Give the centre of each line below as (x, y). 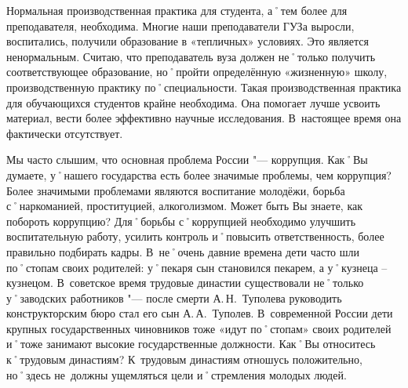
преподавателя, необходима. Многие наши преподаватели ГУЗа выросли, (180, 25)
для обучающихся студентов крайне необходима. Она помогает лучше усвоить (193, 102)
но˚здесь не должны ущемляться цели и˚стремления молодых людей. (177, 374)
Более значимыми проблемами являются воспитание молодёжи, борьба (176, 190)
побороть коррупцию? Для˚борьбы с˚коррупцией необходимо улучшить (181, 221)
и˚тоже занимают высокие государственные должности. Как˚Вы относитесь (191, 344)
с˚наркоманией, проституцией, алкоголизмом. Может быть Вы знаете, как (185, 206)
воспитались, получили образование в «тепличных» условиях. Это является (188, 41)
